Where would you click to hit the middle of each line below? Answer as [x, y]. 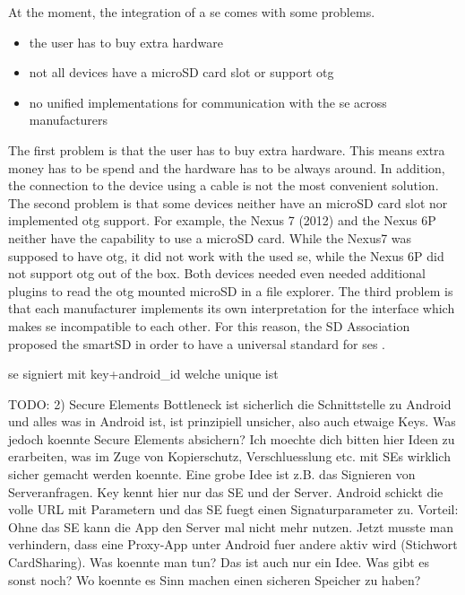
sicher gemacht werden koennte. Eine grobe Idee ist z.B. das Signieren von [212, 474]
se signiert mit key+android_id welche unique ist [143, 374]
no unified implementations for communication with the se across [208, 102]
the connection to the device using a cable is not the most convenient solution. [224, 185]
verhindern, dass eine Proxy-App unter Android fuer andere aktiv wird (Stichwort [233, 544]
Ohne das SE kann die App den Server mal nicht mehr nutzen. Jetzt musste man [231, 526]
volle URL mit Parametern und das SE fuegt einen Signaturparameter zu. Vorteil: [233, 509]
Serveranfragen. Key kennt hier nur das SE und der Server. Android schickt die [226, 491]
